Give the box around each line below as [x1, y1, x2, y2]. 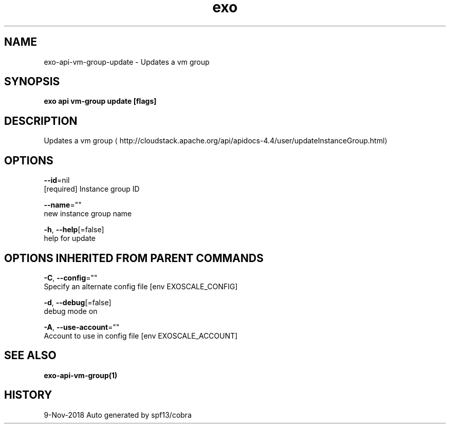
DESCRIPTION [4, 114, 78, 127]
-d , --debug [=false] [44, 297, 111, 307]
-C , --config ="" [44, 273, 98, 282]
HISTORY [4, 388, 52, 402]
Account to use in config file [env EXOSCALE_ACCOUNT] [44, 331, 238, 340]
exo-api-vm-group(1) [44, 370, 118, 380]
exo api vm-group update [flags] [44, 97, 157, 106]
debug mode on [44, 306, 98, 315]
